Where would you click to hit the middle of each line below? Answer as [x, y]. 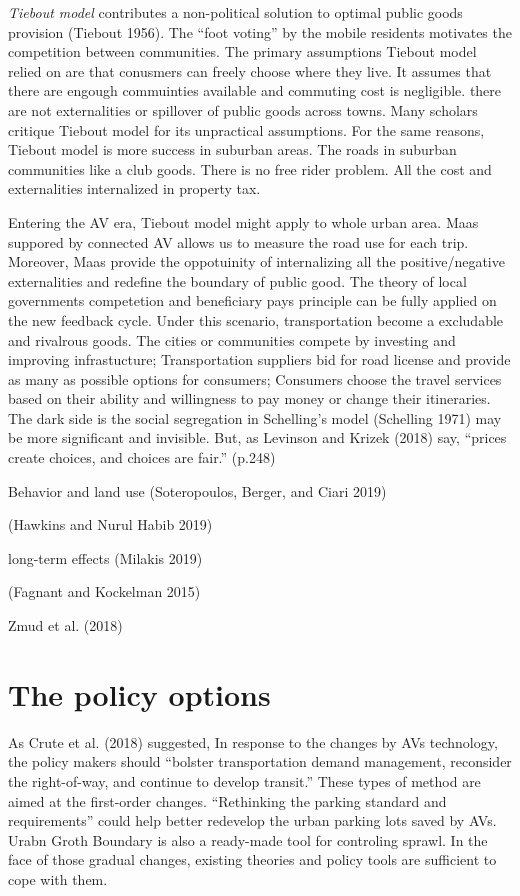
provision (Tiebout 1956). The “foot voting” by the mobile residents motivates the [260, 31]
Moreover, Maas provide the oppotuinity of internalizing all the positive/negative [256, 261]
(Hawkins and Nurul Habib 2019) [110, 524]
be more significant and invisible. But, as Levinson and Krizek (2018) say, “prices [257, 437]
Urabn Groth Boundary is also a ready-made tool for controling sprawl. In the [248, 839]
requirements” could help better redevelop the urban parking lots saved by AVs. [252, 820]
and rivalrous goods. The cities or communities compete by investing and [232, 339]
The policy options [139, 693]
